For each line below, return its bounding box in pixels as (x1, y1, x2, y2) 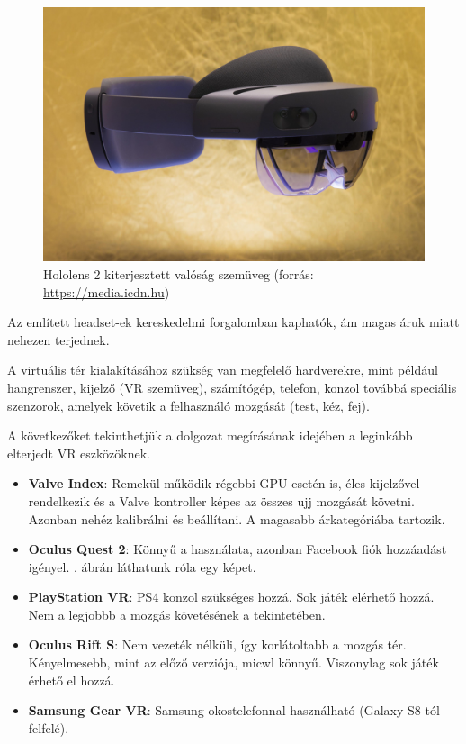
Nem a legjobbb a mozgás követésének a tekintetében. (28, 604, 326, 623)
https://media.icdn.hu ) (43, 282, 170, 301)
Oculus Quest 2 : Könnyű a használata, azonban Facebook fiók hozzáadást (28, 540, 447, 558)
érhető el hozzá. (28, 670, 115, 689)
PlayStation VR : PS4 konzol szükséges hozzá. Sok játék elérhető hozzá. (28, 587, 435, 606)
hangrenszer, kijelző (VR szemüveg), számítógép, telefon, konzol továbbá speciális (7, 377, 457, 396)
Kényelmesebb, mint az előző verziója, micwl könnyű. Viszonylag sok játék (28, 653, 439, 672)
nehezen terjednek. (7, 330, 110, 349)
